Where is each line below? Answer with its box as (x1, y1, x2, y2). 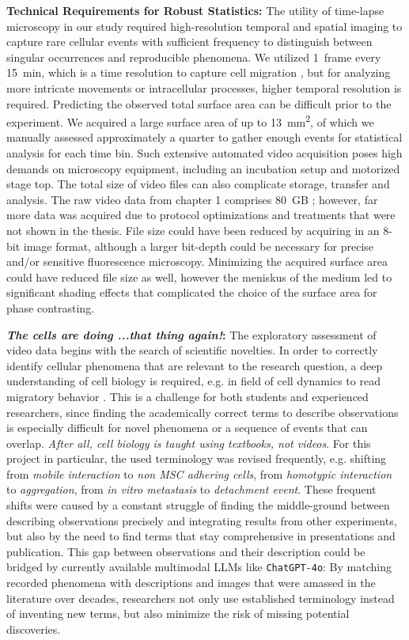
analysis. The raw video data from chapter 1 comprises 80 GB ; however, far (6, 191, 378, 207)
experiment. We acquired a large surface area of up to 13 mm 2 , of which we (6, 112, 374, 130)
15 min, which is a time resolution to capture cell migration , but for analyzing (6, 64, 391, 81)
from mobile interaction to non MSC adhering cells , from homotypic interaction (6, 465, 392, 482)
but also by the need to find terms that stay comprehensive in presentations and (6, 528, 396, 544)
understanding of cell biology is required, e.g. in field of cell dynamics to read (6, 373, 381, 389)
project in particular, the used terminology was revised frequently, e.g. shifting (6, 450, 387, 467)
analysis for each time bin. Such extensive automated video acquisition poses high (6, 145, 403, 161)
